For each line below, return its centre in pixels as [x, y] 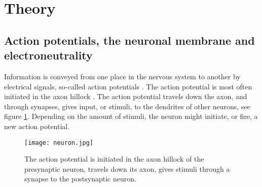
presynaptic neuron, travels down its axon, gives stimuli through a [127, 168]
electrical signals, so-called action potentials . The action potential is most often [128, 86]
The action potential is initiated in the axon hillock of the [114, 159]
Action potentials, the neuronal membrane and [129, 40]
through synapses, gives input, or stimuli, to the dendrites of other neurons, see [127, 106]
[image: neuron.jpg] [59, 143]
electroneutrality [48, 55]
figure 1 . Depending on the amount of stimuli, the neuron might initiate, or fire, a [131, 116]
